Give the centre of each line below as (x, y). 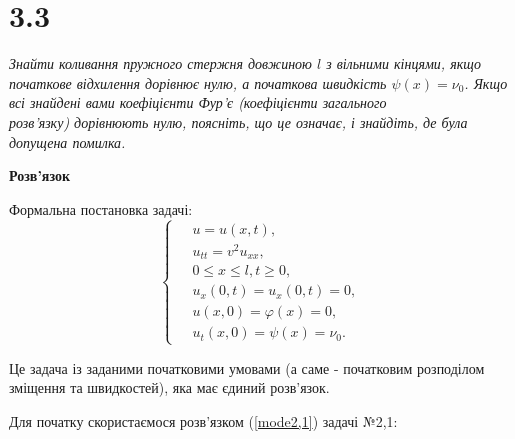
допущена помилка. (67, 141)
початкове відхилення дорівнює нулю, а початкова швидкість (198, 82)
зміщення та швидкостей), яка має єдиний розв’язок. (169, 387)
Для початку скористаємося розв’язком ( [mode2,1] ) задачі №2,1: (203, 420)
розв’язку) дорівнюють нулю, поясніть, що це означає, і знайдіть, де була (238, 121)
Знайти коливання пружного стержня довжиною (160, 63)
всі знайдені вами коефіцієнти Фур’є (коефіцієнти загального (198, 102)
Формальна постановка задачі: (101, 208)
